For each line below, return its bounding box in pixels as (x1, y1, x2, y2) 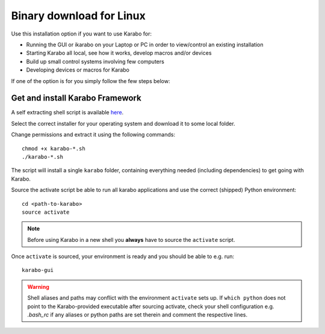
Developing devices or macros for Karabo (26, 66, 129, 73)
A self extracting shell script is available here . (11, 109, 124, 116)
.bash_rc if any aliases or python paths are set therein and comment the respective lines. (27, 311, 248, 318)
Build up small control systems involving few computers (26, 58, 165, 65)
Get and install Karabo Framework (11, 93, 141, 104)
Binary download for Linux (11, 9, 146, 22)
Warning (27, 283, 49, 290)
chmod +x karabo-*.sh (22, 145, 85, 152)
